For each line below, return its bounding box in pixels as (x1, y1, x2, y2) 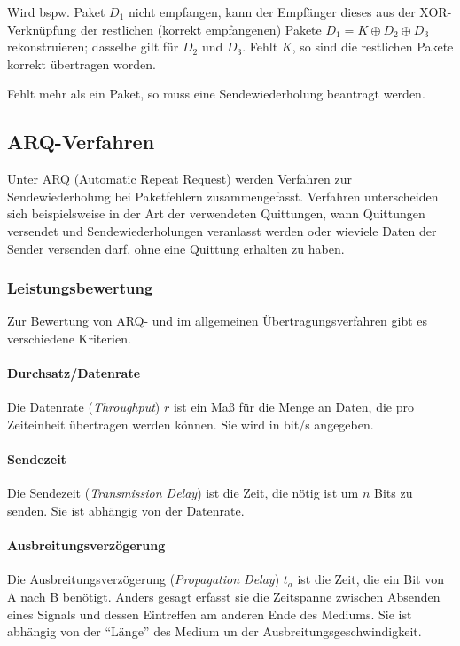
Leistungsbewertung (7, 277, 153, 299)
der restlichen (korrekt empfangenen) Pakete (80, 20, 322, 38)
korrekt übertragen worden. (7, 54, 156, 73)
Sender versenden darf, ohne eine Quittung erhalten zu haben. (7, 239, 345, 257)
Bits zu (374, 484, 413, 502)
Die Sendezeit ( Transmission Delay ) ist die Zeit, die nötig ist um (7, 484, 359, 502)
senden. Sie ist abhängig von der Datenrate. (7, 500, 245, 519)
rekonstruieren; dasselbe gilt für (7, 37, 179, 56)
